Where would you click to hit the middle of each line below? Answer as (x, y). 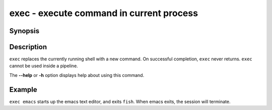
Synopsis (24, 31)
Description (28, 47)
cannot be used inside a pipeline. (44, 66)
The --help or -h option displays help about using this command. (77, 75)
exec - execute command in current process (104, 13)
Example (23, 90)
